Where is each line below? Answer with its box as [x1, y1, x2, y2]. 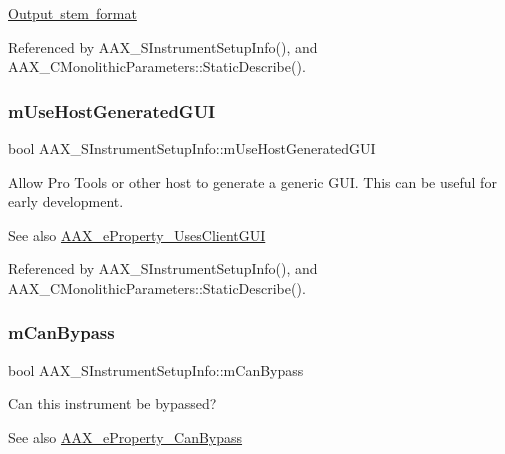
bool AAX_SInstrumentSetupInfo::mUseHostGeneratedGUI [8, 138, 376, 158]
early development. [8, 191, 124, 212]
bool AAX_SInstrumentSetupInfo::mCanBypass [8, 359, 304, 380]
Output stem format [8, 3, 137, 23]
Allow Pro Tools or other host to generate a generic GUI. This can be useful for [8, 171, 497, 192]
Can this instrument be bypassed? [8, 393, 217, 414]
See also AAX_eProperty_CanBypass [8, 426, 243, 447]
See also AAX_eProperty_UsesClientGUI [8, 224, 266, 245]
